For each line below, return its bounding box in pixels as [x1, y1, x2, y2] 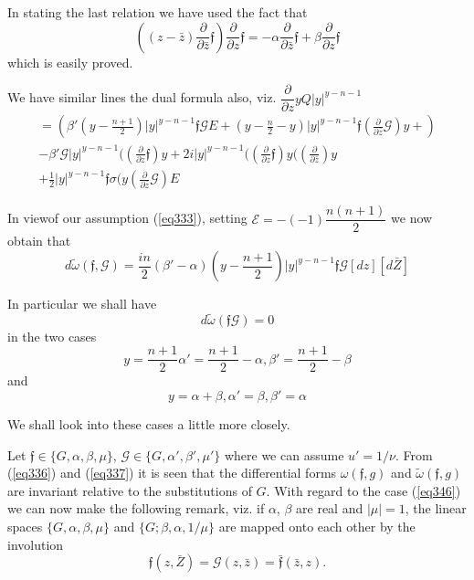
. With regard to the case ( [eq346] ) [266, 480, 461, 500]
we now [391, 208, 433, 227]
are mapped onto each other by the [218, 517, 416, 536]
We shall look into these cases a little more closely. [7, 415, 290, 434]
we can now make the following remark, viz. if [7, 499, 265, 518]
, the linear [405, 499, 467, 518]
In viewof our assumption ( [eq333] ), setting [7, 208, 248, 227]
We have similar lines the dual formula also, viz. [7, 88, 277, 107]
